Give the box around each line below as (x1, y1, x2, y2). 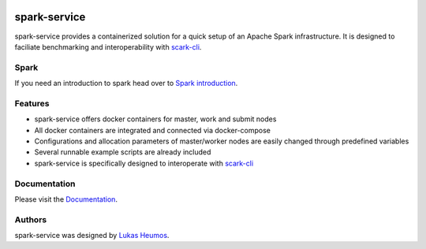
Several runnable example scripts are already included (34, 147, 211, 157)
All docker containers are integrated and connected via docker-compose (34, 125, 271, 135)
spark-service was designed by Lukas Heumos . (14, 231, 170, 240)
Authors (14, 214, 47, 225)
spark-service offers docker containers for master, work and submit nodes (34, 114, 277, 124)
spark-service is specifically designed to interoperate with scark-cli (34, 158, 254, 168)
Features (14, 98, 50, 109)
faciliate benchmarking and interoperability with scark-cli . (14, 42, 202, 51)
